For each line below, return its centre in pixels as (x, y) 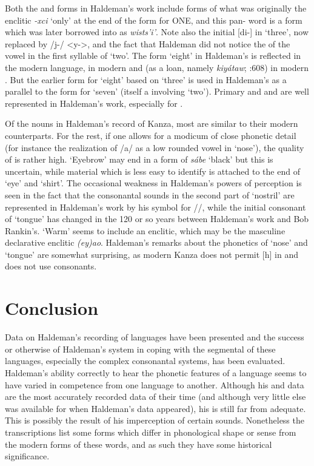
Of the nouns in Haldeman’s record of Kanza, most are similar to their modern (152, 123)
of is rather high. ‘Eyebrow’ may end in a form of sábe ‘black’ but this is (139, 159)
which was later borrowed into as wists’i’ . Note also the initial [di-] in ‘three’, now (157, 32)
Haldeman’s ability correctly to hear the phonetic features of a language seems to (156, 372)
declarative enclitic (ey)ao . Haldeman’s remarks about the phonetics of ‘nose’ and (156, 242)
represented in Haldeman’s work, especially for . (94, 103)
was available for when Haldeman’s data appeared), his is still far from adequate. (155, 408)
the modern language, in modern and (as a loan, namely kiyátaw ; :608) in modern (157, 67)
